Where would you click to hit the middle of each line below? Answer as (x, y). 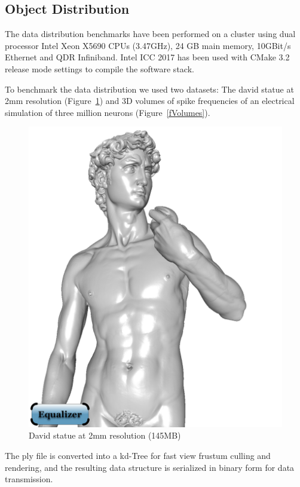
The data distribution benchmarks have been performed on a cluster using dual (150, 34)
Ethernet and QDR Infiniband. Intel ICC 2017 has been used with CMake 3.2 (147, 57)
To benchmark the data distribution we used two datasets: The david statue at (149, 89)
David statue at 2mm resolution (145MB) (105, 435)
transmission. (29, 479)
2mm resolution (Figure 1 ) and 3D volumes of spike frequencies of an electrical (150, 101)
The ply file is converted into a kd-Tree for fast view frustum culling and (138, 456)
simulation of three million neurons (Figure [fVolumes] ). (108, 112)
